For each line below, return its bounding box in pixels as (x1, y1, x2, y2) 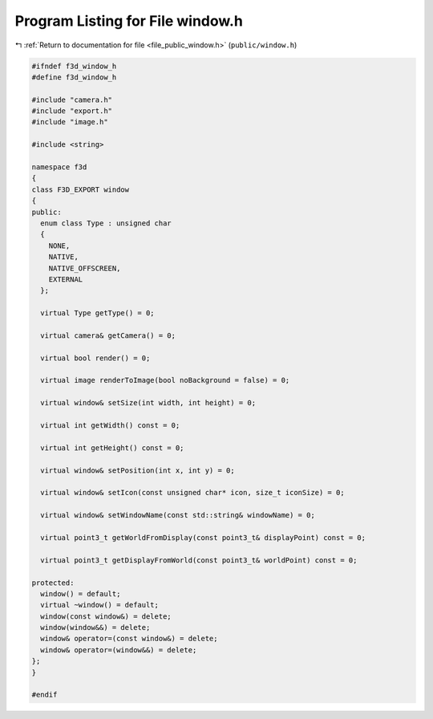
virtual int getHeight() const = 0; (40, 443, 184, 453)
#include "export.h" (31, 107, 112, 116)
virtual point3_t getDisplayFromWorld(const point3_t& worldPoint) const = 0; (40, 555, 358, 565)
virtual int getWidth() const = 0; (40, 421, 180, 430)
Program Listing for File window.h (14, 12, 244, 30)
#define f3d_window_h (31, 72, 117, 82)
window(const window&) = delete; (40, 611, 172, 621)
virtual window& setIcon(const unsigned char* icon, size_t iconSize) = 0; (40, 488, 345, 498)
